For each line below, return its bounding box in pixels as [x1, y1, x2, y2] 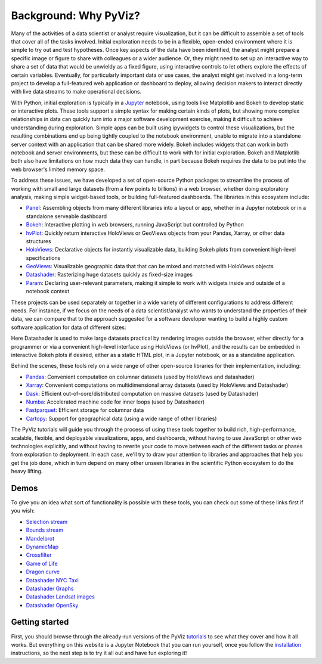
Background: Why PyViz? [11, 9, 140, 22]
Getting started [11, 617, 69, 627]
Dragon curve [26, 568, 60, 575]
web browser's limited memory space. [11, 166, 106, 173]
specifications [26, 254, 61, 262]
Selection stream [26, 518, 68, 525]
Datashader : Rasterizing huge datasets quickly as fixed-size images [26, 271, 193, 278]
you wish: [11, 507, 35, 514]
